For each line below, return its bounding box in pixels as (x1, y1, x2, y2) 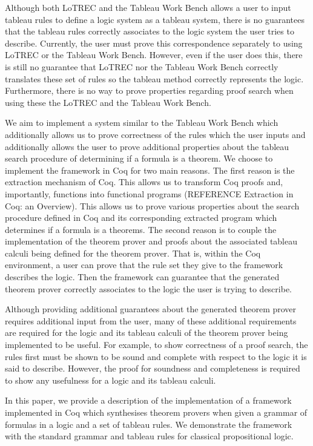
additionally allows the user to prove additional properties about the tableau (5, 140, 289, 152)
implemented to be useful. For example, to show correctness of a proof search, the (5, 338, 308, 351)
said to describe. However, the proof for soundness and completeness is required (5, 362, 300, 375)
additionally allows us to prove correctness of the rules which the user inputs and (5, 128, 306, 140)
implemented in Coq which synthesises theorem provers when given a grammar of (5, 406, 308, 418)
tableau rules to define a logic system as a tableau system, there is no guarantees (5, 13, 305, 25)
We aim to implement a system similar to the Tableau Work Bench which (5, 116, 278, 129)
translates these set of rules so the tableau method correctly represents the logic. (5, 72, 304, 85)
